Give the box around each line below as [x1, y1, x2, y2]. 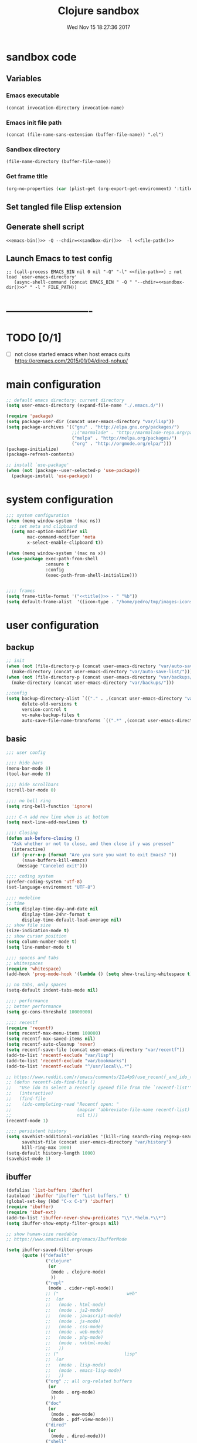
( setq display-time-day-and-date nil [6, 906, 98, 912]
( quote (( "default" [21, 1252, 69, 1259]
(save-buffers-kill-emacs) [21, 857, 88, 863]
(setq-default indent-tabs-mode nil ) [6, 988, 98, 993]
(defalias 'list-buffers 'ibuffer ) [6, 1188, 93, 1193]
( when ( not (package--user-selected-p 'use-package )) [6, 468, 141, 474]
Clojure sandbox [57, 4, 140, 18]
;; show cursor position [6, 933, 67, 939]
